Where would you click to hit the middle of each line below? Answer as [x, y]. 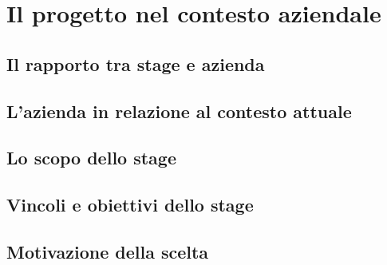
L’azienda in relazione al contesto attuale [179, 111]
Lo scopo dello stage [92, 158]
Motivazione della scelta [108, 251]
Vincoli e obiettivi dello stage [130, 205]
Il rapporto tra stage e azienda [136, 63]
